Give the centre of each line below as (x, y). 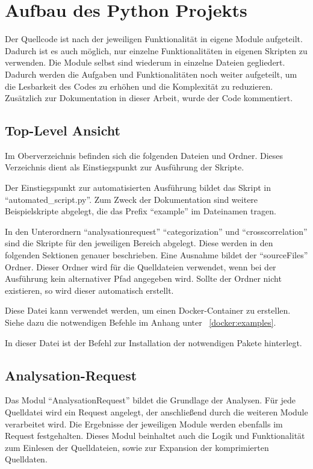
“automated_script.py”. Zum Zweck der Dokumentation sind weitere (132, 199)
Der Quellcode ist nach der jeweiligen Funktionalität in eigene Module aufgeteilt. (154, 39)
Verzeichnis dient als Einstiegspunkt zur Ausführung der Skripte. (125, 167)
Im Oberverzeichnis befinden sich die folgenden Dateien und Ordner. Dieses (144, 155)
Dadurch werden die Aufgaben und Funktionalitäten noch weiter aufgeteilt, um (151, 74)
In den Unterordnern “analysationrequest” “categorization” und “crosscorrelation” (156, 231)
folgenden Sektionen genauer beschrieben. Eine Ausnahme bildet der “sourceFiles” (156, 255)
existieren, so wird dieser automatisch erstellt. (89, 290)
